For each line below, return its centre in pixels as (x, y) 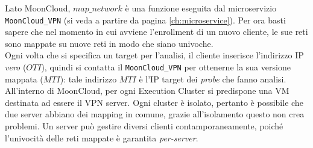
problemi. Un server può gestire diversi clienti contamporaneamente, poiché (144, 126)
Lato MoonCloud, (38, 8)
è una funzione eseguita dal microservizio (201, 8)
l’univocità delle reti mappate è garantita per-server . (102, 137)
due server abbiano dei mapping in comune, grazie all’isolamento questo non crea (155, 114)
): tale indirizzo (88, 79)
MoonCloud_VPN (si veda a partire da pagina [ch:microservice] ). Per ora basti (145, 20)
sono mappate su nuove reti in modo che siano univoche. (109, 43)
